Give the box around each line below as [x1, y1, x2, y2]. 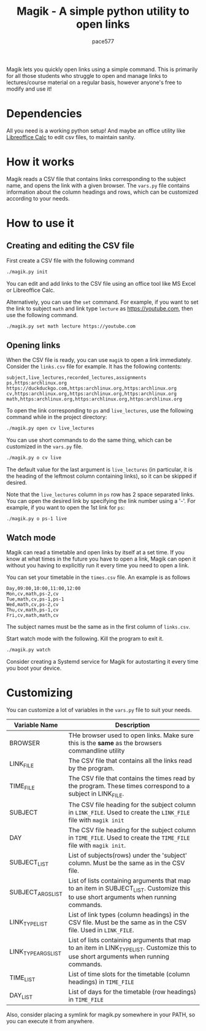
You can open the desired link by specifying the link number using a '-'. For [6, 497, 196, 505]
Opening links [6, 340, 61, 350]
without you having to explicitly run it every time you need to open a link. [6, 561, 189, 569]
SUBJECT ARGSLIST [9, 887, 63, 898]
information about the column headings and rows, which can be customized [6, 188, 198, 196]
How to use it [6, 217, 75, 230]
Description [115, 721, 150, 729]
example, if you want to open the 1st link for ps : [6, 504, 125, 512]
